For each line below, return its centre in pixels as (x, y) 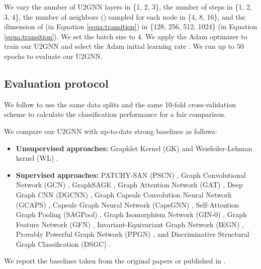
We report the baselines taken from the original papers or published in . (115, 261)
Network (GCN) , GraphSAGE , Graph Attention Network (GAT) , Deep (129, 185)
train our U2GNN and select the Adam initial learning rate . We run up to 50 (124, 46)
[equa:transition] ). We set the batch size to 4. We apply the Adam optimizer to (126, 36)
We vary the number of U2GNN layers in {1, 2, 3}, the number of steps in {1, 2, (128, 7)
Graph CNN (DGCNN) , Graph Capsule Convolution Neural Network (124, 194)
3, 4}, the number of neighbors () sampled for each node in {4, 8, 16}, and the (125, 16)
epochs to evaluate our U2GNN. (53, 56)
